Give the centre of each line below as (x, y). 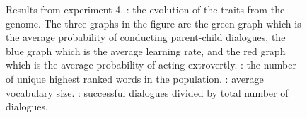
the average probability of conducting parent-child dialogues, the (146, 37)
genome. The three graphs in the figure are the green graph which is (153, 23)
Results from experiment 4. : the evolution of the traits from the (145, 9)
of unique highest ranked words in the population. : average (135, 78)
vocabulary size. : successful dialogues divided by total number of (147, 92)
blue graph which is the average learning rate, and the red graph (146, 51)
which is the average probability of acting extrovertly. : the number (151, 65)
